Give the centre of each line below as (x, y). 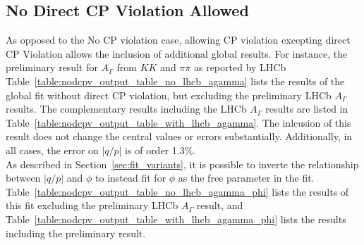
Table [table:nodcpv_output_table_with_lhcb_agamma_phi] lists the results (176, 219)
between (23, 178)
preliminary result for (52, 67)
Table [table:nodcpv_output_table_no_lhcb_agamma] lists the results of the (175, 81)
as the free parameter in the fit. (246, 178)
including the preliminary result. (76, 233)
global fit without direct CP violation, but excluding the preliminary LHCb (169, 95)
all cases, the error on (52, 150)
